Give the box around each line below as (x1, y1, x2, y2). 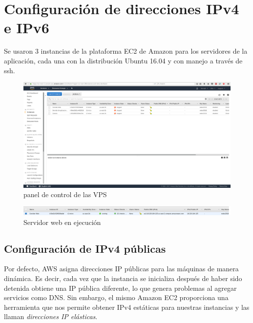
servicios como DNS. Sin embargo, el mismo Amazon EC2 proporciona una (4, 292, 229, 303)
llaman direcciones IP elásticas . (4, 311, 98, 322)
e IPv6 (4, 18, 49, 38)
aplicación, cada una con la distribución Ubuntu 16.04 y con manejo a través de (4, 55, 243, 65)
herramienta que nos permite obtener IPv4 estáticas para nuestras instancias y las (4, 302, 250, 312)
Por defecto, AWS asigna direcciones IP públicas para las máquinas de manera (4, 263, 239, 274)
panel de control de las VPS (23, 189, 107, 200)
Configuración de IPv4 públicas (4, 241, 166, 256)
